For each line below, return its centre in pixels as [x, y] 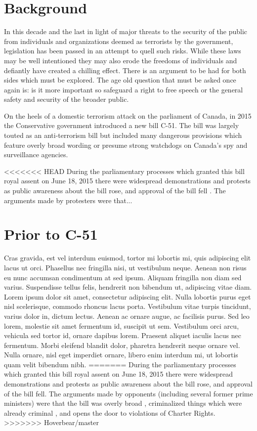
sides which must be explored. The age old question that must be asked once [120, 80]
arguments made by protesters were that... [68, 200]
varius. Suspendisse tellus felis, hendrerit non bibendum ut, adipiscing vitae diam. [128, 287]
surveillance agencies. [36, 154]
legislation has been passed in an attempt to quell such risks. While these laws [123, 51]
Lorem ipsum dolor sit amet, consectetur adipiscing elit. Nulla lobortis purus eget [128, 296]
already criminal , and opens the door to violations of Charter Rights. [110, 412]
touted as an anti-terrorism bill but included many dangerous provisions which [123, 135]
